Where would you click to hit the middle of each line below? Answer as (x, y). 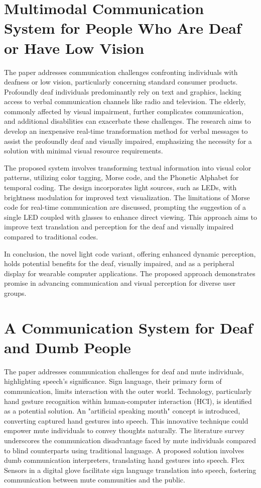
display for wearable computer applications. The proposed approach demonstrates (130, 273)
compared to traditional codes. (51, 236)
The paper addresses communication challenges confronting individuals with (121, 72)
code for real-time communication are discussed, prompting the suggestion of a (125, 207)
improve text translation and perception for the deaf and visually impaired (119, 227)
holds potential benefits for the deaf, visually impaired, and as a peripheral (119, 263)
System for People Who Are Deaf (123, 28)
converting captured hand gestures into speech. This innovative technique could (126, 420)
